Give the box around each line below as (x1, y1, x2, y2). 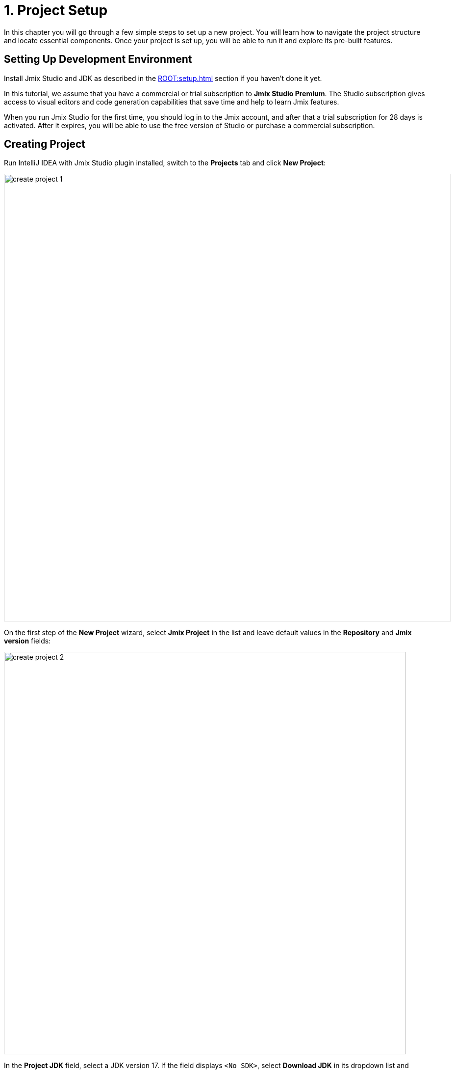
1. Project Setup (4, 2, 108, 19)
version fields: (4, 637, 51, 645)
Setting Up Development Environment (4, 53, 192, 66)
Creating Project (4, 138, 85, 151)
